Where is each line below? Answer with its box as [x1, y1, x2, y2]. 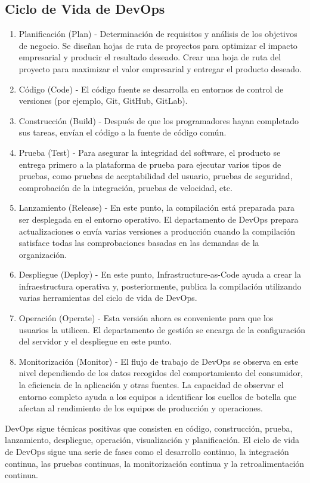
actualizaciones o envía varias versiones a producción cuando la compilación [18, 224, 295, 237]
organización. [18, 248, 67, 260]
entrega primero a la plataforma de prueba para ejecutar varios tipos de [18, 158, 281, 170]
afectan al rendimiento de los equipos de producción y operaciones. [18, 402, 263, 414]
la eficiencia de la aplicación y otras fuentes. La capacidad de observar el [18, 379, 284, 391]
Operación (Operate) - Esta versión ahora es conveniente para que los [18, 312, 274, 324]
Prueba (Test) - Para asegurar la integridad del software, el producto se [18, 146, 281, 158]
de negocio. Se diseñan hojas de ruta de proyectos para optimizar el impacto [18, 39, 297, 51]
